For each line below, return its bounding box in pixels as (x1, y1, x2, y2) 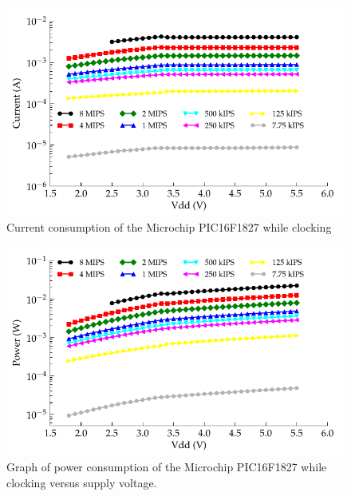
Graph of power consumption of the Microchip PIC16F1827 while (6, 458, 327, 474)
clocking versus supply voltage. (6, 474, 157, 490)
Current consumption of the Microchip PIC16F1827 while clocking (6, 218, 332, 235)
